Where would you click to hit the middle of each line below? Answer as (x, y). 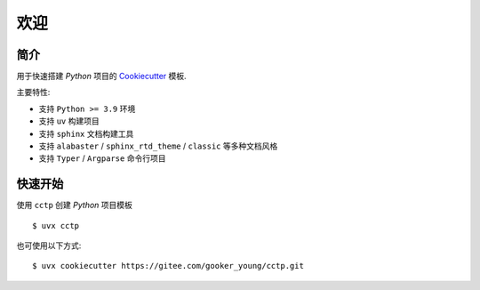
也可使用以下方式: (49, 246)
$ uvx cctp (56, 226)
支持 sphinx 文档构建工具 (86, 133)
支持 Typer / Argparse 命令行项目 (102, 158)
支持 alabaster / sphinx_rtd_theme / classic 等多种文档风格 (158, 146)
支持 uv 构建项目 (69, 121)
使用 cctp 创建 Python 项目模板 (75, 205)
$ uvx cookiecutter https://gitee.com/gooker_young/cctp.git (168, 266)
